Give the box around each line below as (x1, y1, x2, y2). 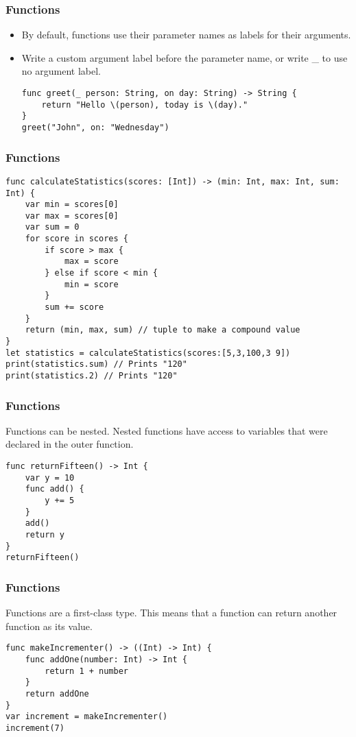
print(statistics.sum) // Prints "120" (5, 359, 187, 370)
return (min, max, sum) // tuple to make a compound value (25, 325, 300, 335)
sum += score (45, 302, 104, 313)
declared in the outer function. (5, 437, 134, 451)
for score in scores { (25, 234, 128, 244)
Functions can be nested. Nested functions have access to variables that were (5, 423, 328, 437)
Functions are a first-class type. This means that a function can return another (5, 605, 337, 620)
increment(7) (5, 723, 64, 733)
